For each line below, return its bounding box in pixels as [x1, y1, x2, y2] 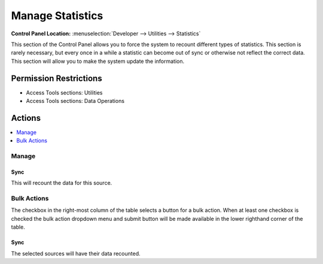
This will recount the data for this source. [11, 180, 112, 187]
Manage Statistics [11, 9, 103, 22]
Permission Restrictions [11, 73, 102, 83]
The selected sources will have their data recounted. [11, 250, 141, 257]
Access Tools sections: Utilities [26, 89, 103, 96]
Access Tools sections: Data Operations [26, 98, 125, 105]
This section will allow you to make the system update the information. [11, 57, 185, 65]
